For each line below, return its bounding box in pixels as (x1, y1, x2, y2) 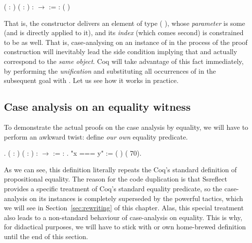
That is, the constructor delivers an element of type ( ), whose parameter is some (4, 18, 245, 28)
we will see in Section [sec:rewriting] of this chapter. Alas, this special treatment (4, 202, 244, 213)
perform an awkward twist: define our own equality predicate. (4, 131, 188, 142)
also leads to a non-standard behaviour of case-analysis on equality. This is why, (4, 212, 242, 222)
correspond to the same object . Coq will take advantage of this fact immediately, (4, 56, 244, 66)
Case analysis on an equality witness (4, 99, 191, 114)
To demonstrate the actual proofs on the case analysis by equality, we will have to (4, 121, 249, 132)
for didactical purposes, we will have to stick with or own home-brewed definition (4, 222, 246, 232)
